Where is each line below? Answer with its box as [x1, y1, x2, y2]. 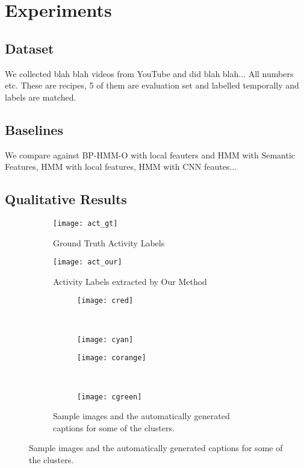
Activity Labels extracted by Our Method [53, 275, 207, 287]
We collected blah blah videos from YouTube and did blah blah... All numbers [5, 67, 294, 80]
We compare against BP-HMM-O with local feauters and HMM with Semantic [5, 148, 296, 161]
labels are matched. [5, 90, 76, 103]
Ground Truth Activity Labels [53, 236, 165, 249]
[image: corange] [77, 354, 146, 363]
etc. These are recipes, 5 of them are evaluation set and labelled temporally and [5, 79, 299, 92]
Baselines [5, 120, 63, 139]
